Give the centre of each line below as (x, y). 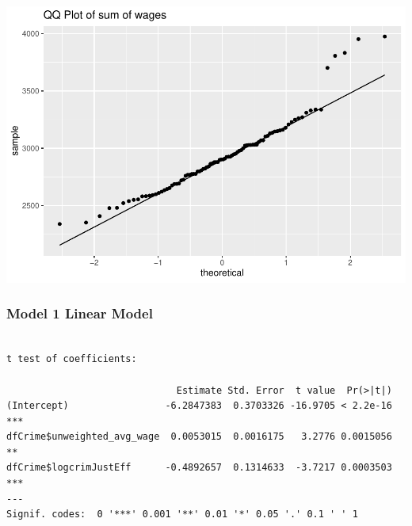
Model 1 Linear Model (80, 313)
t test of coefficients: (72, 359)
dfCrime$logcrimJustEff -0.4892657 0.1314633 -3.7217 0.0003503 (199, 468)
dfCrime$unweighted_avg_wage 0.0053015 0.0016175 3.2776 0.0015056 (199, 437)
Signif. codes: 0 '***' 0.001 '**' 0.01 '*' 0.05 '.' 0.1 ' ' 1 (182, 515)
